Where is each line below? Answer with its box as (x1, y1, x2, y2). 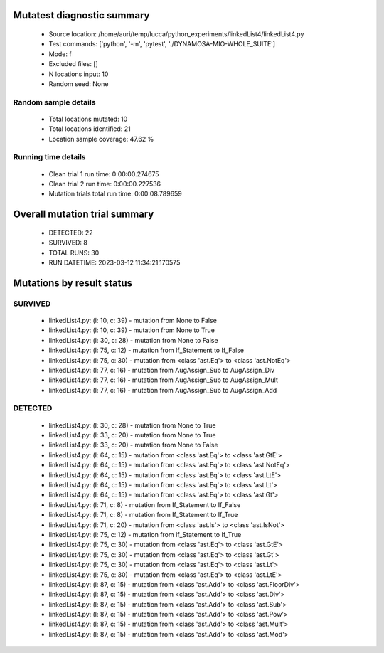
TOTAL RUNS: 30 (48, 248, 100, 257)
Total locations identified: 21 (48, 124, 131, 133)
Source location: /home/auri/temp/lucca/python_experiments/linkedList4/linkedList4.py (48, 30, 304, 38)
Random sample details (13, 97, 96, 107)
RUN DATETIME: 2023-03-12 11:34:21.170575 (48, 258, 181, 267)
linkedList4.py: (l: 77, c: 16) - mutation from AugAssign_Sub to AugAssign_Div (48, 366, 275, 374)
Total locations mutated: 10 (48, 115, 128, 123)
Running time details (13, 152, 86, 162)
